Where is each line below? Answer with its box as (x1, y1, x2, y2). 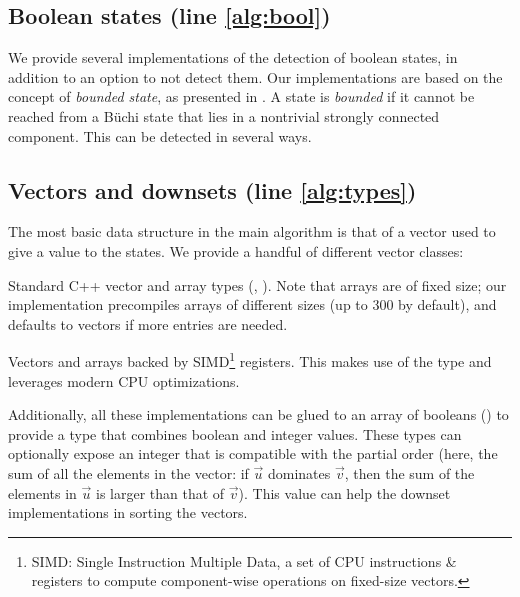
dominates (267, 462, 331, 483)
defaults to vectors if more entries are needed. (8, 313, 288, 334)
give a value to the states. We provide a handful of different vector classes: (8, 240, 464, 261)
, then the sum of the (344, 462, 475, 483)
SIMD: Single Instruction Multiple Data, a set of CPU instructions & (31, 550, 457, 571)
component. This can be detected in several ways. (8, 125, 312, 146)
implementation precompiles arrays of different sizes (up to (8, 294, 368, 315)
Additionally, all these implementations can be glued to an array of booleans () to (8, 404, 509, 425)
